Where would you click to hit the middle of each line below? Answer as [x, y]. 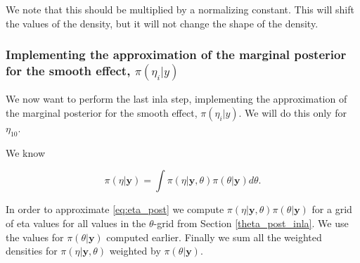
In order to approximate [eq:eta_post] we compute [115, 209]
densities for [32, 251]
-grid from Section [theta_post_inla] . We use [251, 223]
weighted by [135, 251]
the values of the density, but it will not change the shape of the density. [162, 23]
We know [25, 152]
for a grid [332, 209]
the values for [35, 237]
